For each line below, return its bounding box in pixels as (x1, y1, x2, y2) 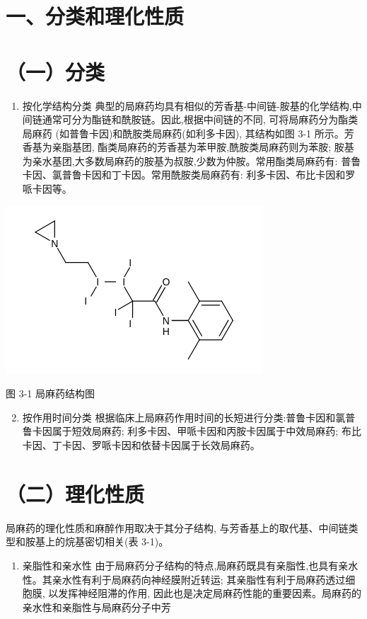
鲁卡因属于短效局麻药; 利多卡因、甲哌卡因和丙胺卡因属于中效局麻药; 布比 (22, 424, 361, 438)
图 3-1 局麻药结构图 (6, 386, 95, 401)
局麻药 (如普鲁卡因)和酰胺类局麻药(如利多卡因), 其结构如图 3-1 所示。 (22, 125, 344, 140)
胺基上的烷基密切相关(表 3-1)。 (25, 534, 169, 549)
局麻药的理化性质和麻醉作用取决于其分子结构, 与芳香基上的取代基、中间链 (6, 520, 349, 535)
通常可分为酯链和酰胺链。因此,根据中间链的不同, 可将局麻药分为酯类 (42, 112, 359, 127)
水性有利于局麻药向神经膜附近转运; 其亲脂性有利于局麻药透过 (62, 572, 346, 586)
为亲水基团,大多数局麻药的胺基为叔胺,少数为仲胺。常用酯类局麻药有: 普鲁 (22, 153, 361, 168)
